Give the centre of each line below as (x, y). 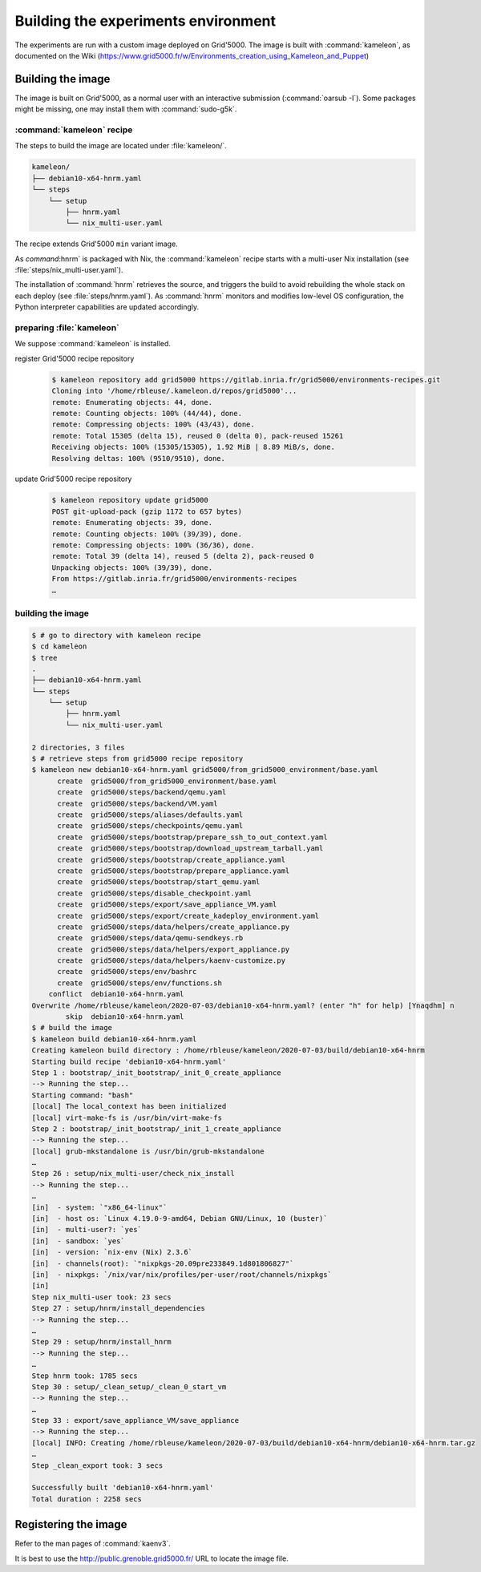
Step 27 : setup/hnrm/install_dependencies (119, 1308)
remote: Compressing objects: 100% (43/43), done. (154, 424)
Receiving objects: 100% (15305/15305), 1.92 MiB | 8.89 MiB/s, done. (194, 447)
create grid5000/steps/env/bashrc (127, 972)
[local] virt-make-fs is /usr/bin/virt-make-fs (127, 1117)
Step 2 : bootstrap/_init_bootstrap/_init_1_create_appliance (156, 1129)
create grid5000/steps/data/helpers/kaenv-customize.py (172, 961)
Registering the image (71, 1524)
